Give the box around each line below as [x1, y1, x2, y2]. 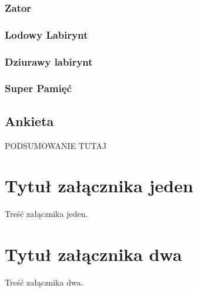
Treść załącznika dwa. [5, 276, 83, 288]
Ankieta [5, 111, 54, 130]
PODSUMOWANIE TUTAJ [5, 139, 107, 151]
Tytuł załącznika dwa [5, 242, 182, 266]
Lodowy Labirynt [5, 27, 88, 42]
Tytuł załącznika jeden [5, 174, 193, 198]
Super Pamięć [5, 81, 72, 96]
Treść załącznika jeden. [5, 208, 88, 220]
